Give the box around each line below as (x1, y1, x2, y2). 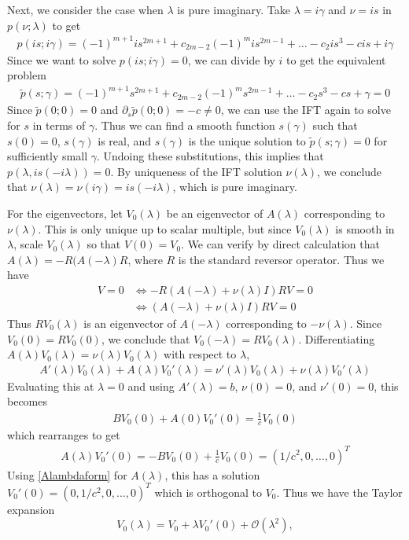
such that (312, 117, 358, 134)
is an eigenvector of (83, 315, 176, 332)
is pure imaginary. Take (177, 2, 291, 17)
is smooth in (335, 220, 395, 237)
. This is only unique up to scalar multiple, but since (38, 220, 292, 237)
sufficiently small (7, 148, 88, 164)
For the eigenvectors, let (7, 205, 123, 221)
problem (7, 67, 46, 83)
